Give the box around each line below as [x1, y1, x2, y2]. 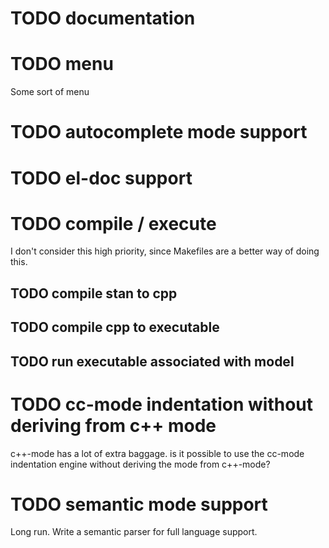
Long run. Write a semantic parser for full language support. [10, 526, 258, 538]
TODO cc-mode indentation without [10, 393, 314, 416]
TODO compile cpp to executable [10, 319, 220, 336]
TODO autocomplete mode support [10, 121, 308, 144]
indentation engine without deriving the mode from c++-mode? [10, 458, 271, 470]
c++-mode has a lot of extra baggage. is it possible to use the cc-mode [10, 447, 305, 459]
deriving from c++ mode [10, 414, 217, 437]
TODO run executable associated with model [10, 353, 295, 370]
